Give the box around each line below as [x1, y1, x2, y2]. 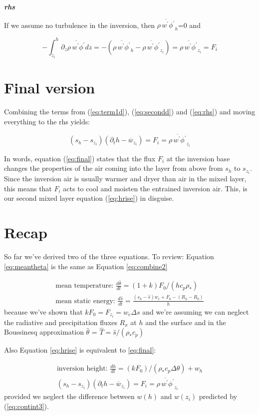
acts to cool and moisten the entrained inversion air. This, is [63, 183, 248, 193]
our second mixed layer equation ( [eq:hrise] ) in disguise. [4, 193, 174, 203]
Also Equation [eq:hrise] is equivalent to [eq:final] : [4, 345, 156, 355]
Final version [4, 77, 95, 98]
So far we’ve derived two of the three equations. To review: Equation [4, 251, 214, 262]
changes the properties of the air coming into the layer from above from [4, 163, 223, 173]
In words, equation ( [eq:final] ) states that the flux [4, 153, 156, 163]
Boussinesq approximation [4, 327, 84, 337]
